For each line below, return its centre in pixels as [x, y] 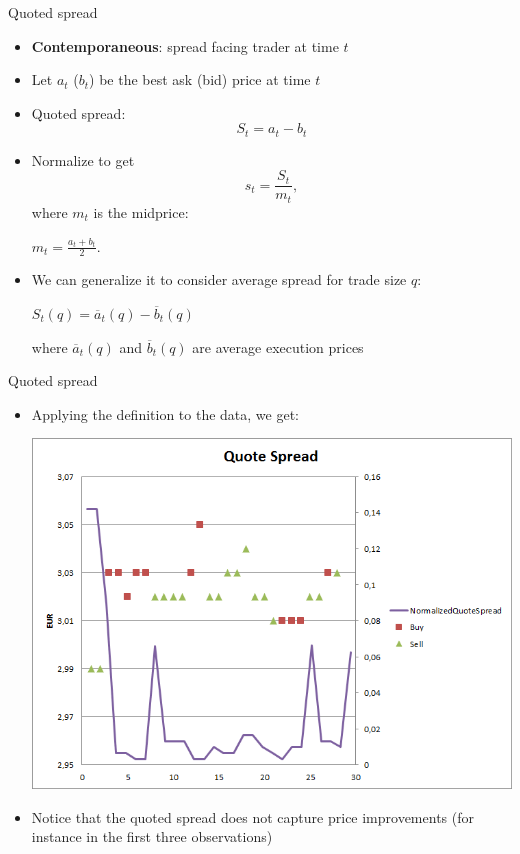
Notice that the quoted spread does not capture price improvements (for [252, 816]
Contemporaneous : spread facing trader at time [185, 45]
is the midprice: [141, 211]
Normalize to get [83, 159]
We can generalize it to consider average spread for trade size [219, 279]
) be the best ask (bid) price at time [200, 79]
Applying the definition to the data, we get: [165, 413]
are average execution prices [278, 346]
